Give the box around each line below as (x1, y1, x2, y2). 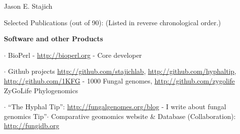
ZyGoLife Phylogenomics (4, 85, 78, 95)
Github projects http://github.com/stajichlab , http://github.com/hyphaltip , (8, 66, 237, 76)
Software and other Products (4, 33, 103, 44)
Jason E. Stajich (4, 1, 53, 11)
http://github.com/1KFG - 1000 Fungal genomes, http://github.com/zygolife (4, 75, 235, 85)
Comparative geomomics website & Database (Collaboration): (51, 111, 236, 121)
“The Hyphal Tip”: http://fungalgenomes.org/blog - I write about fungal (8, 101, 226, 112)
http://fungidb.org (4, 120, 59, 131)
